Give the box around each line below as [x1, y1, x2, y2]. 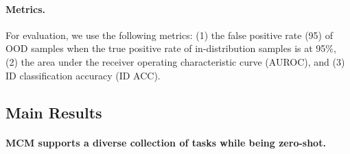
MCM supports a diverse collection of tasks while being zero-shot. [5, 135, 326, 149]
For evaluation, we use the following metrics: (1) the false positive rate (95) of [5, 27, 333, 42]
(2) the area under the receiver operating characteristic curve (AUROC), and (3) [5, 54, 345, 68]
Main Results [5, 101, 102, 123]
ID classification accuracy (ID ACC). [5, 68, 161, 82]
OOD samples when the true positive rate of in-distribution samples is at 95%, [5, 41, 336, 55]
